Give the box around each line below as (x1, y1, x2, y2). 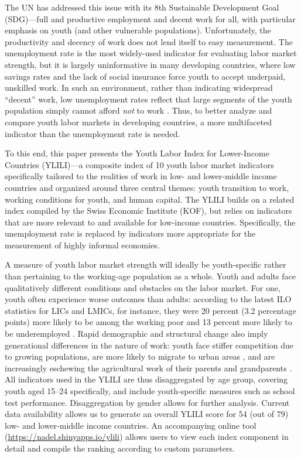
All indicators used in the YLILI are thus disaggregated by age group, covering (5, 373, 288, 385)
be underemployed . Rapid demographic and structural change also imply (5, 327, 268, 340)
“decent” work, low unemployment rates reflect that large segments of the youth (5, 93, 292, 105)
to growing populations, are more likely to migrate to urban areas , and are (5, 350, 275, 363)
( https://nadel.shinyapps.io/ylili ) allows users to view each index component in (5, 430, 289, 443)
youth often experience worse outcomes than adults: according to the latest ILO (5, 293, 292, 305)
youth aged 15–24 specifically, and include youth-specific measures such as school (5, 385, 295, 397)
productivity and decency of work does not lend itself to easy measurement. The (5, 35, 293, 47)
